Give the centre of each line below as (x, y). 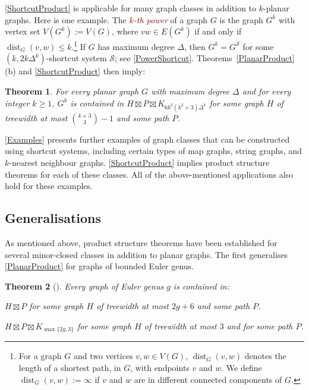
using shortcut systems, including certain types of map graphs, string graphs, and (153, 151)
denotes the (265, 356)
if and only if (218, 31)
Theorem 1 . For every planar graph (72, 91)
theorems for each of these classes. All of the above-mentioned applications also (149, 174)
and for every (267, 91)
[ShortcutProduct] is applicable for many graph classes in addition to (131, 8)
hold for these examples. (49, 186)
